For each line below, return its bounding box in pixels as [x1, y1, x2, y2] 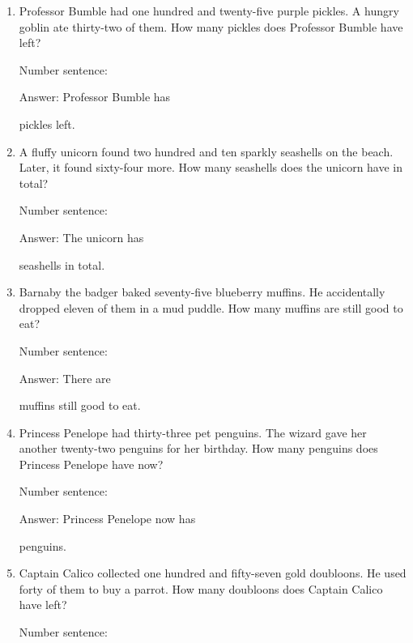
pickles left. [19, 115, 75, 132]
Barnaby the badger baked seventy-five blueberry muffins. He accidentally [19, 283, 385, 300]
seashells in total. [19, 256, 105, 273]
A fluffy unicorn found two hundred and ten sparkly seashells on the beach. [19, 143, 394, 160]
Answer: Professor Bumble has [19, 88, 171, 105]
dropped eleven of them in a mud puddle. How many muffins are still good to [19, 299, 403, 316]
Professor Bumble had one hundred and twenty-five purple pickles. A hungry [19, 2, 399, 19]
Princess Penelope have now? [19, 455, 164, 472]
